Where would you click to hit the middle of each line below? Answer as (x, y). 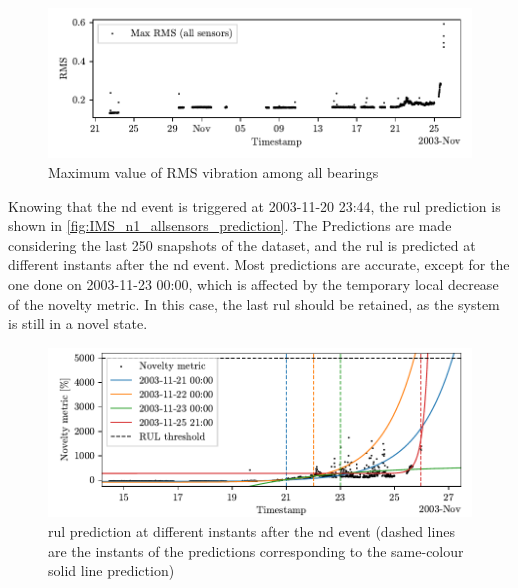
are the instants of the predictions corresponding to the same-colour (256, 550)
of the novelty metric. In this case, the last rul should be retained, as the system (254, 303)
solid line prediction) (111, 570)
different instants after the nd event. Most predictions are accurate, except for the (259, 264)
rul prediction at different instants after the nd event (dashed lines (251, 530)
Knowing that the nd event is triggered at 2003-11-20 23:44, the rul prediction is (254, 205)
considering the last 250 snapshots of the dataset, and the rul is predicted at (242, 244)
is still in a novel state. (78, 323)
